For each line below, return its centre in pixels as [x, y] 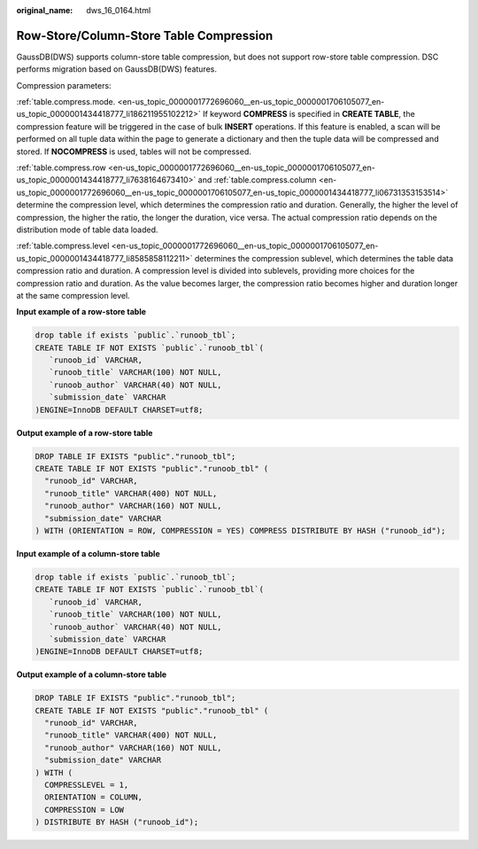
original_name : [45, 10]
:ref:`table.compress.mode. [66, 102]
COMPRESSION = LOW [84, 810]
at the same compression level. [73, 295]
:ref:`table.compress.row [61, 167]
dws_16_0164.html [119, 10]
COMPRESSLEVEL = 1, [87, 785]
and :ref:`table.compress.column [258, 180]
